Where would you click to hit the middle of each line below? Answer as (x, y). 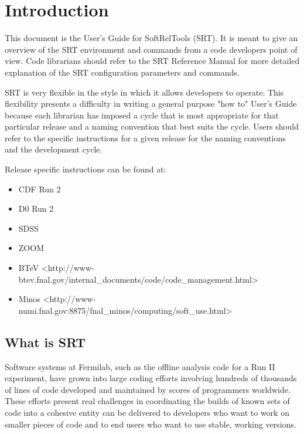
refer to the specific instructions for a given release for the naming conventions (145, 138)
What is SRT (45, 342)
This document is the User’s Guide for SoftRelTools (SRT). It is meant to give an (151, 38)
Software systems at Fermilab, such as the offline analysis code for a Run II (140, 366)
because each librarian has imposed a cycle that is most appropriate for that (142, 115)
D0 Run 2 (36, 208)
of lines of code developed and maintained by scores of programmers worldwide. (148, 389)
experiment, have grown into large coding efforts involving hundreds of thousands (151, 378)
